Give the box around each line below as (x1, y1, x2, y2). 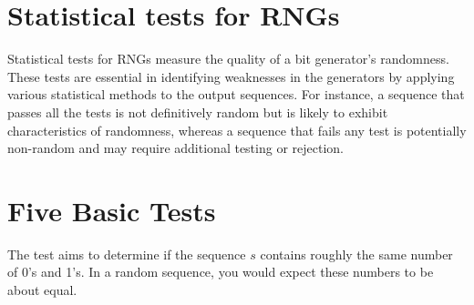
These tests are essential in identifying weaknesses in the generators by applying (7, 66, 455, 86)
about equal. (7, 280, 77, 299)
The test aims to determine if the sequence (7, 244, 246, 263)
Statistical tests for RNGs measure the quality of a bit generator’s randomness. (7, 49, 449, 68)
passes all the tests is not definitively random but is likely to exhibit (7, 102, 388, 121)
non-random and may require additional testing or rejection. (7, 138, 344, 158)
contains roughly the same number (260, 244, 453, 263)
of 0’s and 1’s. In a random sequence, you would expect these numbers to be (7, 262, 434, 281)
